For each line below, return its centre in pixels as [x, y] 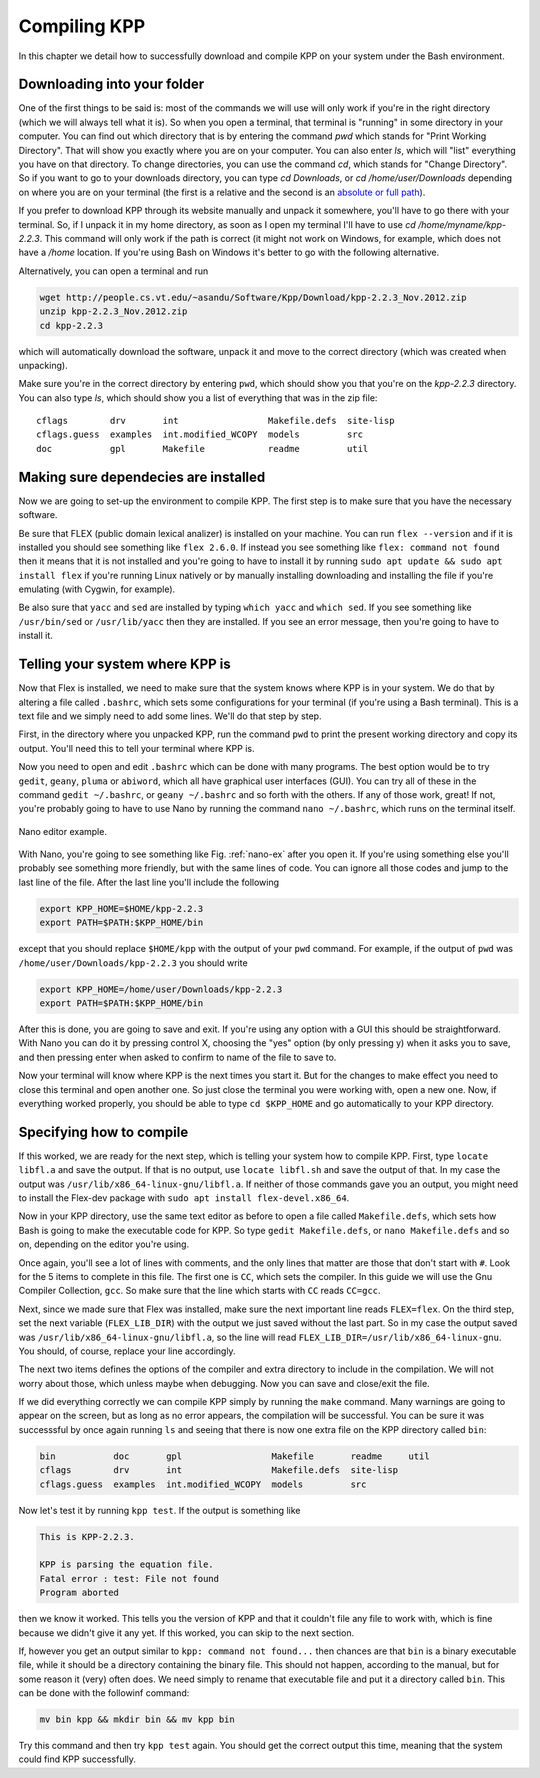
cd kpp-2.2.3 [71, 325]
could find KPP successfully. [77, 1759]
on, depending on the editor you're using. [104, 1244]
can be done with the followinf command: [104, 1693]
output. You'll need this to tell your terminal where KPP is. [136, 748]
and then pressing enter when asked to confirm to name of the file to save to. [177, 1057]
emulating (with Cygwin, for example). [97, 589]
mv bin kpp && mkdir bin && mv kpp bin [137, 1719]
